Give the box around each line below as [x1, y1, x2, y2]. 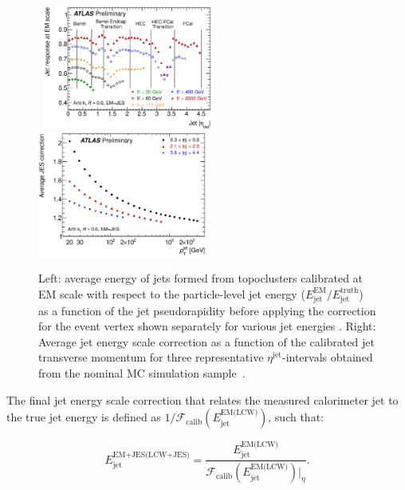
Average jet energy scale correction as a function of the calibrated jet [38, 333, 375, 350]
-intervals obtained [281, 349, 373, 366]
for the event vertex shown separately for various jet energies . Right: [38, 318, 376, 334]
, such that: [268, 409, 324, 425]
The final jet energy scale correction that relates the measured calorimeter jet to [6, 391, 399, 408]
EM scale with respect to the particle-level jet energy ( [38, 285, 305, 302]
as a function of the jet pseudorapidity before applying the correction [38, 302, 376, 318]
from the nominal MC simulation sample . [38, 364, 246, 381]
